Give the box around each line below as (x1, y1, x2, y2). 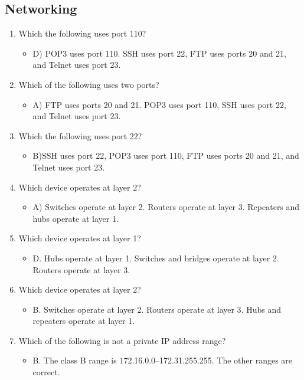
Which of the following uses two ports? (18, 78, 159, 90)
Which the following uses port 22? (18, 129, 142, 142)
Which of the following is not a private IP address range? (18, 334, 226, 346)
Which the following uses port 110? (18, 27, 146, 40)
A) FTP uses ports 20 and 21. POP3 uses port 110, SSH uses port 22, (32, 98, 286, 110)
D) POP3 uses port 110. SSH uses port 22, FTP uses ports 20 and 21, (32, 47, 287, 59)
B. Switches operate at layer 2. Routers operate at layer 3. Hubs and (32, 303, 281, 315)
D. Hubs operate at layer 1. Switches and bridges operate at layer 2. (32, 251, 279, 264)
